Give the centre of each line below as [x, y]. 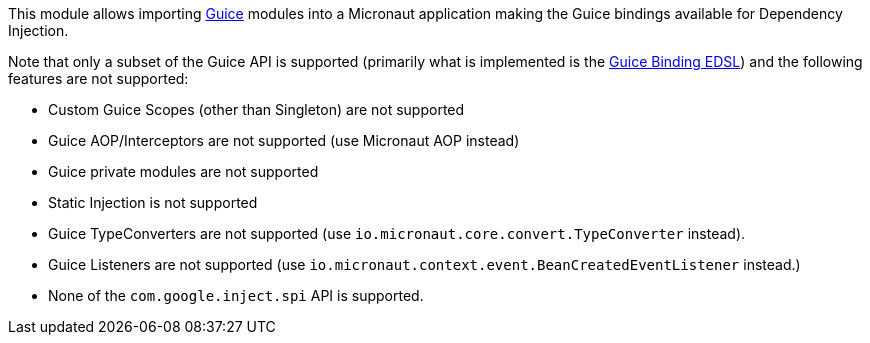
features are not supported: [98, 78]
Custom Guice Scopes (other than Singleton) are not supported [256, 109]
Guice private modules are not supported [183, 171]
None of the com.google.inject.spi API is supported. [236, 295]
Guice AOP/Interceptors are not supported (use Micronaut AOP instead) [284, 140]
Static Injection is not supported [153, 202]
